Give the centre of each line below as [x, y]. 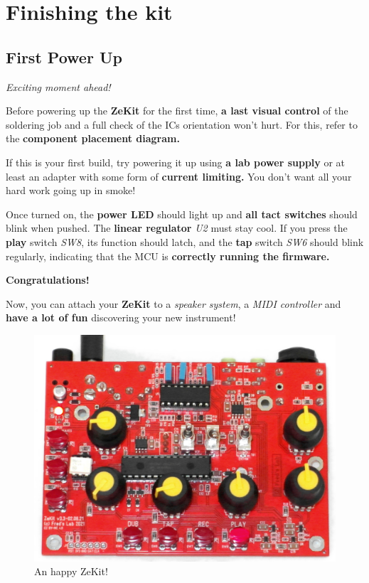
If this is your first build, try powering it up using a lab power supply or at [176, 162]
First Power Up [64, 57]
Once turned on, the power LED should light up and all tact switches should [182, 214]
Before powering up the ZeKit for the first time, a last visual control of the [177, 111]
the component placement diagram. [93, 138]
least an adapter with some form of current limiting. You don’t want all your [179, 176]
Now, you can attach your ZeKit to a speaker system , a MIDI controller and [173, 303]
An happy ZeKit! [71, 571]
